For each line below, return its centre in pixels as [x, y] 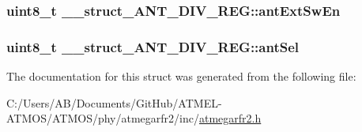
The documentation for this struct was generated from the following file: [181, 76]
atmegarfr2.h [230, 118]
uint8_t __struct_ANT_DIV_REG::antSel [153, 46]
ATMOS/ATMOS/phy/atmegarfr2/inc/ [103, 118]
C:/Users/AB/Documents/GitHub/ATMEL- [114, 102]
